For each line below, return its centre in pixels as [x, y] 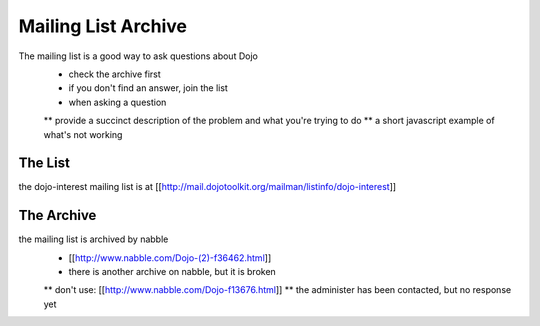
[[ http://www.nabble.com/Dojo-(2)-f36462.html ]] [170, 257]
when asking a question [117, 102]
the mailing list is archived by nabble [93, 239]
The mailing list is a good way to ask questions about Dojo [138, 56]
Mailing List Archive [102, 26]
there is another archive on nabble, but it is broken [172, 272]
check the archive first [115, 74]
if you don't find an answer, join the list [148, 88]
